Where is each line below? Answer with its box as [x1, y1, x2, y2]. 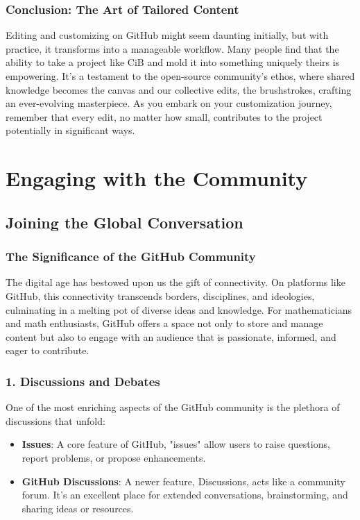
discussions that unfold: [6, 413, 105, 428]
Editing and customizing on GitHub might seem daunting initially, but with [6, 28, 329, 42]
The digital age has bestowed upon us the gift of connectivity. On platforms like [6, 275, 345, 290]
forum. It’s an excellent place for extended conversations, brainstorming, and [22, 487, 348, 502]
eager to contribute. [6, 343, 89, 358]
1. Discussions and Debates [6, 372, 160, 389]
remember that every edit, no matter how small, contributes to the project [6, 109, 323, 124]
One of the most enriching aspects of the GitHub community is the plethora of [6, 400, 340, 414]
